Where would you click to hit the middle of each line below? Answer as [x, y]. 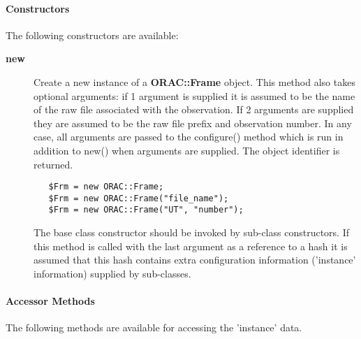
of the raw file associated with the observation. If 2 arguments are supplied [194, 109]
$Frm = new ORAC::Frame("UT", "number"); [146, 210]
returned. [53, 164]
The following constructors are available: [92, 35]
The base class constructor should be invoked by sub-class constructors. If [192, 232]
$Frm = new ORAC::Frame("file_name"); [139, 198]
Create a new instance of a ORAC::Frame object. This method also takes [194, 81]
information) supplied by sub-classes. [112, 273]
